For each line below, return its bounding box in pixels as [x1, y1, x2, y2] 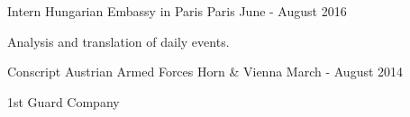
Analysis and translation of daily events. [7, 31, 230, 50]
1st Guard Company [7, 92, 120, 111]
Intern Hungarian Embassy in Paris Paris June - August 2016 [7, 2, 347, 20]
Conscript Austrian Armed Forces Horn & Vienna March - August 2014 [7, 62, 404, 81]
